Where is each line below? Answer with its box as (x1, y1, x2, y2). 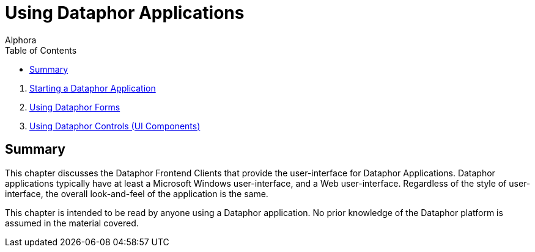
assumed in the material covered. (5, 217, 139, 228)
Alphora (5, 34, 37, 45)
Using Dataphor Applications (5, 2, 245, 23)
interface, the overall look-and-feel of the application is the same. (5, 188, 268, 199)
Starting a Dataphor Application (29, 82, 156, 93)
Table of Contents (5, 45, 77, 56)
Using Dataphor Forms (29, 101, 120, 112)
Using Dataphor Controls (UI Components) (29, 120, 201, 131)
